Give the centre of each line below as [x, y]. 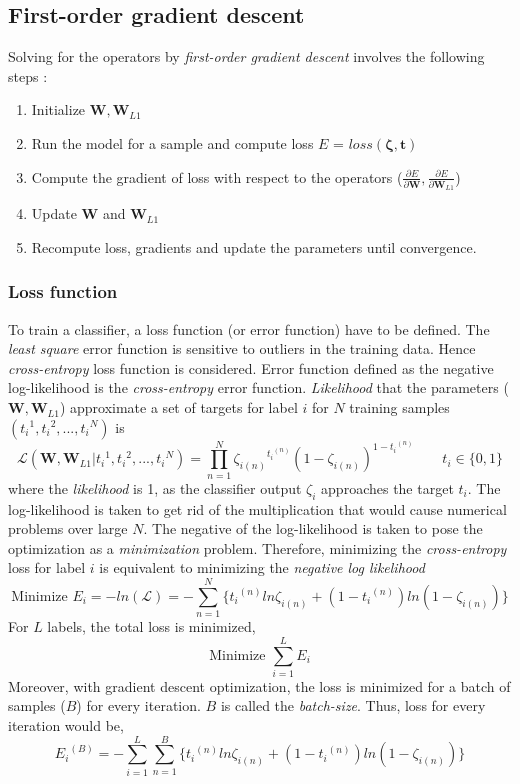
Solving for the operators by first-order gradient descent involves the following [246, 56]
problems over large [68, 528]
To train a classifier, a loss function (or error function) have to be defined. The [249, 328]
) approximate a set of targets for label [178, 407]
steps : [28, 75]
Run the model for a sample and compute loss [172, 142]
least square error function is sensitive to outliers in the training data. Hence [242, 348]
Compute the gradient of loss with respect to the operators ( [217, 176]
